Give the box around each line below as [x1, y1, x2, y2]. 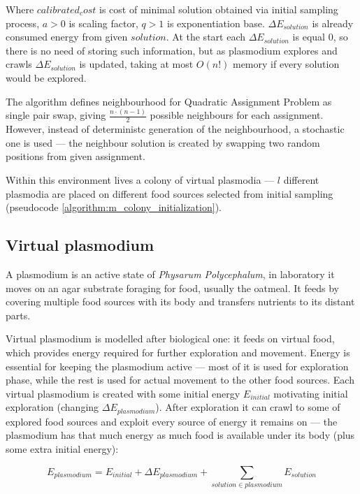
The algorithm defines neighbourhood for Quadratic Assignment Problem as [6, 94, 332, 108]
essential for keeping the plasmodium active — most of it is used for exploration [6, 358, 349, 373]
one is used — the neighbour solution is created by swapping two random [6, 135, 320, 150]
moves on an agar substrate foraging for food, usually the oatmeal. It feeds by [6, 280, 339, 295]
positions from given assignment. [6, 149, 145, 164]
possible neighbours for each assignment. [150, 108, 324, 122]
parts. [6, 307, 31, 322]
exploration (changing [6, 400, 99, 414]
